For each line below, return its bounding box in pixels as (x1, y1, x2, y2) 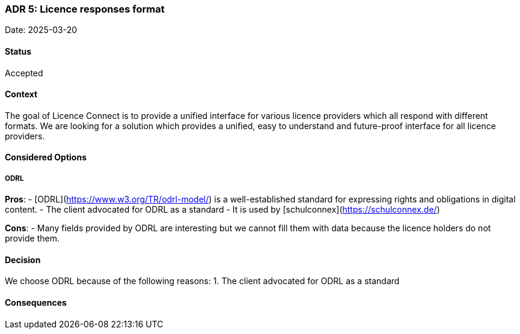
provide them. (5, 233, 60, 244)
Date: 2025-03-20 (5, 25, 78, 35)
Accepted (5, 67, 43, 78)
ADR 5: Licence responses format (5, 3, 165, 15)
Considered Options (5, 152, 87, 163)
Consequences (5, 297, 67, 308)
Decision (5, 254, 41, 265)
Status (5, 46, 32, 56)
